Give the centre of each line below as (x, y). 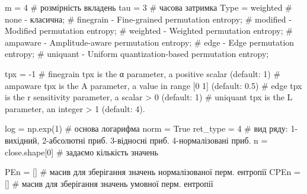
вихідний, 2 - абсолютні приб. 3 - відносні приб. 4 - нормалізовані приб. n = (136, 140)
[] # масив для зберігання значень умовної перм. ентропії (109, 183)
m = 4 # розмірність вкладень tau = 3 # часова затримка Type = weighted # (148, 7)
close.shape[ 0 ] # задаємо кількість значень (81, 152)
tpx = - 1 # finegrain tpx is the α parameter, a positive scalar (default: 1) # (143, 73)
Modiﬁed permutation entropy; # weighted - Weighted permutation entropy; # (149, 31)
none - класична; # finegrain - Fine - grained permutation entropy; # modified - (148, 19)
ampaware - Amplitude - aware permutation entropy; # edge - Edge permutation (150, 42)
